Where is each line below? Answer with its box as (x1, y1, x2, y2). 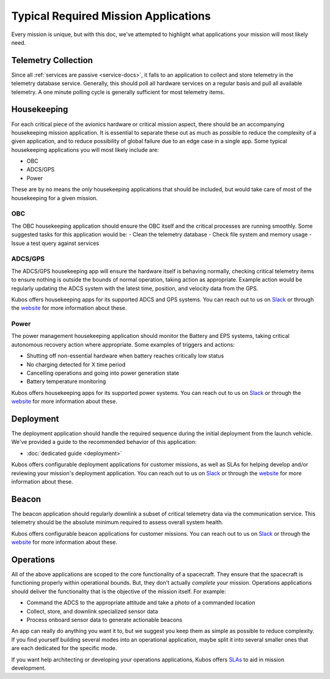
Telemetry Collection (11, 55, 93, 66)
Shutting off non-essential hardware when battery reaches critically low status (26, 352, 224, 359)
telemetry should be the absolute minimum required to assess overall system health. (11, 519, 224, 526)
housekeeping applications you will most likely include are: (11, 146, 159, 153)
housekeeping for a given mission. (11, 194, 98, 201)
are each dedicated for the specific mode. (11, 645, 117, 652)
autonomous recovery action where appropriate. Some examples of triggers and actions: (11, 340, 235, 348)
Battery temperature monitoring (26, 378, 106, 385)
